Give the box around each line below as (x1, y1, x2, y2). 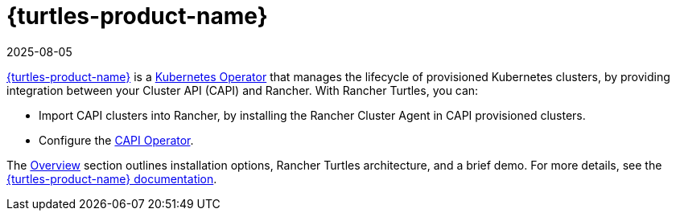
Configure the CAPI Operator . (39, 133, 194, 147)
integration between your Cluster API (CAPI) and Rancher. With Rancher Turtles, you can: (6, 83, 479, 97)
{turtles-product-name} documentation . (6, 171, 217, 186)
